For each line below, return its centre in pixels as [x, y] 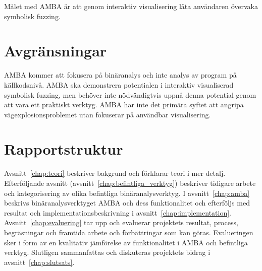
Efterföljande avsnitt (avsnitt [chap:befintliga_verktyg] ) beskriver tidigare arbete [130, 183]
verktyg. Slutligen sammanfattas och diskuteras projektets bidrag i [107, 252]
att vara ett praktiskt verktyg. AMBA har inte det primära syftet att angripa [124, 105]
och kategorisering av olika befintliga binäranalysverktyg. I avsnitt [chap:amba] [127, 193]
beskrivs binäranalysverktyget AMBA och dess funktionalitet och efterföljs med [127, 203]
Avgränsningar [56, 51]
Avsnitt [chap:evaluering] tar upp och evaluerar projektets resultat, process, [121, 222]
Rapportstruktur [64, 149]
